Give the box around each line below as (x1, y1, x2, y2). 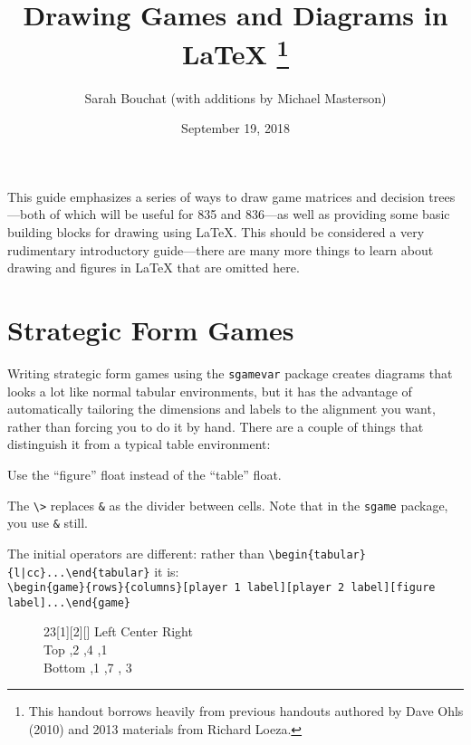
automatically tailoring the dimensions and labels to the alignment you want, (7, 399, 436, 418)
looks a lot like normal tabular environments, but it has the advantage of (7, 381, 412, 400)
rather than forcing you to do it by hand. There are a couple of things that (7, 416, 424, 435)
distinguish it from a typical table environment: (7, 435, 271, 454)
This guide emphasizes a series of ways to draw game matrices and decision (7, 186, 425, 205)
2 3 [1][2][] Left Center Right (43, 622, 193, 641)
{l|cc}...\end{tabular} (7, 566, 150, 579)
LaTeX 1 (182, 32, 289, 72)
